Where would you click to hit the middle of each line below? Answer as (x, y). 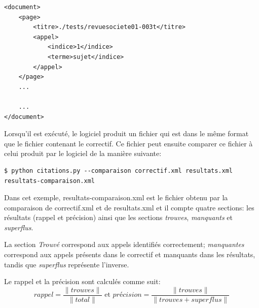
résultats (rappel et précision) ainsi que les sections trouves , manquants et (119, 217)
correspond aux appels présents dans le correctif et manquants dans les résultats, (130, 254)
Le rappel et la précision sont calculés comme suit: (82, 281)
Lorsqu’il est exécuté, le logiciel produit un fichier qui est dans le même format (126, 133)
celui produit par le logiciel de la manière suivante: (83, 153)
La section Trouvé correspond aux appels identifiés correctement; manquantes (124, 244)
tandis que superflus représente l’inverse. (67, 264)
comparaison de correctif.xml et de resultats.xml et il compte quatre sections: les (129, 207)
